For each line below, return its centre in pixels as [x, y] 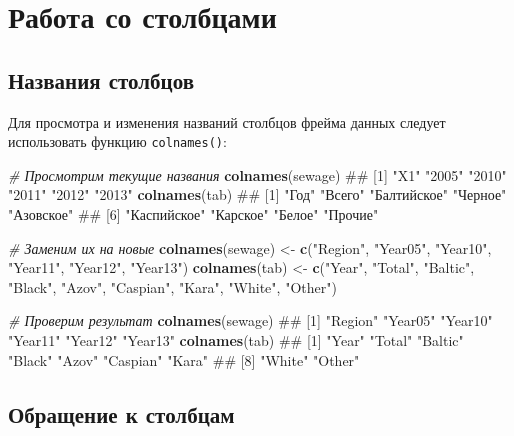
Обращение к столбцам [121, 413]
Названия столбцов [101, 79]
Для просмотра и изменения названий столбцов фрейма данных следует [227, 121]
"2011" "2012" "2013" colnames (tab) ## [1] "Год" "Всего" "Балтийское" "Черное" [257, 194]
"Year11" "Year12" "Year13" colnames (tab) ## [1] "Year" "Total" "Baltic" [236, 339]
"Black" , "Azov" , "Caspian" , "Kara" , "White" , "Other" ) [172, 286]
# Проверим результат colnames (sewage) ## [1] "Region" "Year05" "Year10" [250, 320]
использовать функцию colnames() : [117, 141]
